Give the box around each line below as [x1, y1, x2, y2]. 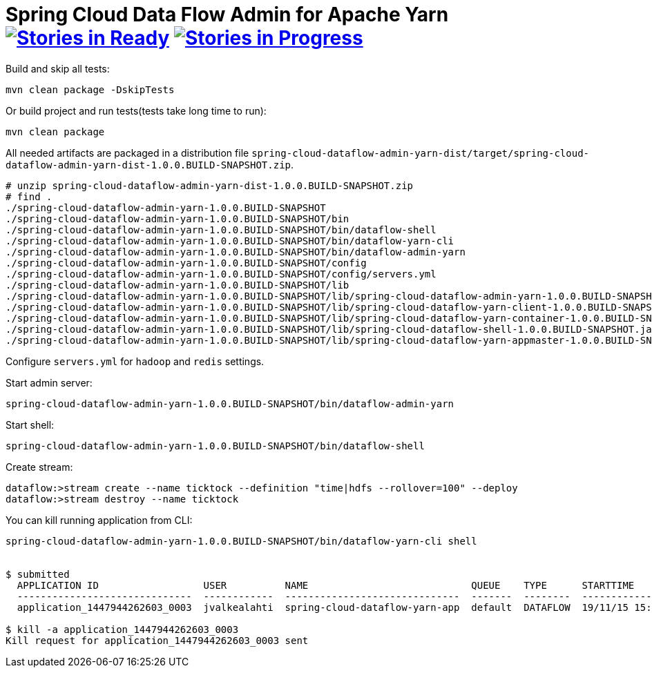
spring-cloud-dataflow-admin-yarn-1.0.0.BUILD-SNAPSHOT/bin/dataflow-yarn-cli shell [6, 535, 477, 547]
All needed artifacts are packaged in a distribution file [6, 146, 249, 159]
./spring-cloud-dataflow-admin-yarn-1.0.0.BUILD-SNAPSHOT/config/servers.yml [6, 268, 437, 280]
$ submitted [6, 568, 70, 580]
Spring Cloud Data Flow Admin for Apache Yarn [6, 3, 449, 26]
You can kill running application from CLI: [6, 514, 193, 526]
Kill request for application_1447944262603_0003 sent [6, 634, 309, 646]
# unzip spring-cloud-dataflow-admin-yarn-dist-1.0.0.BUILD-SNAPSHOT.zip [6, 179, 414, 191]
